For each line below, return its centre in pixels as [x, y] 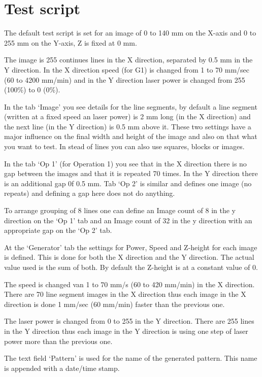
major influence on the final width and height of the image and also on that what [131, 136]
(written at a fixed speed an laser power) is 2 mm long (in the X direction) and [127, 116]
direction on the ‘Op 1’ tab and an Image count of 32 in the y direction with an [128, 220]
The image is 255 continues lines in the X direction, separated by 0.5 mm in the [128, 60]
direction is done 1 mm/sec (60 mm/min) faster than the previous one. [114, 304]
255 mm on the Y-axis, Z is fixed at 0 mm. [71, 42]
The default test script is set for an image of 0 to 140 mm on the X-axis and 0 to [130, 33]
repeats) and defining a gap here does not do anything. [90, 193]
